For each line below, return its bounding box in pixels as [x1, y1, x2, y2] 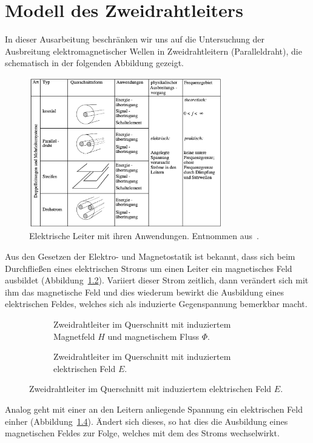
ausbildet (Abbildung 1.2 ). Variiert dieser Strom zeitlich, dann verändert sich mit [5, 274, 309, 286]
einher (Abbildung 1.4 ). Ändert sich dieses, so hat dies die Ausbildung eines [5, 414, 288, 427]
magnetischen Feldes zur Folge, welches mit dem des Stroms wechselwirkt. [5, 427, 280, 439]
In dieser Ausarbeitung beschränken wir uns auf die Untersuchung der [5, 33, 265, 46]
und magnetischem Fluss [107, 330, 199, 342]
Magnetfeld [53, 330, 95, 342]
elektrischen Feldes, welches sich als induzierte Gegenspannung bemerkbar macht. [5, 297, 308, 310]
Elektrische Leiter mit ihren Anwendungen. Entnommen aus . [29, 229, 259, 242]
